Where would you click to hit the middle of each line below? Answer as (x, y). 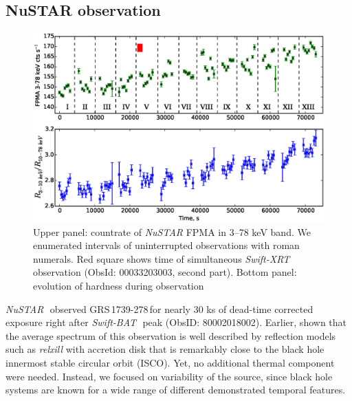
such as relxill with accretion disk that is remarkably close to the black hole (165, 349)
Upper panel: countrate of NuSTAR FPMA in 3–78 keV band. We (172, 231)
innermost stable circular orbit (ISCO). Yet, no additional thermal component (170, 362)
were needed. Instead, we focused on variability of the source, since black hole (169, 376)
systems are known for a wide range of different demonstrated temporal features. (176, 390)
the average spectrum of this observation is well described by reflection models (171, 335)
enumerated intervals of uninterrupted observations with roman (166, 245)
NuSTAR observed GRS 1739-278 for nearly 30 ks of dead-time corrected (159, 308)
